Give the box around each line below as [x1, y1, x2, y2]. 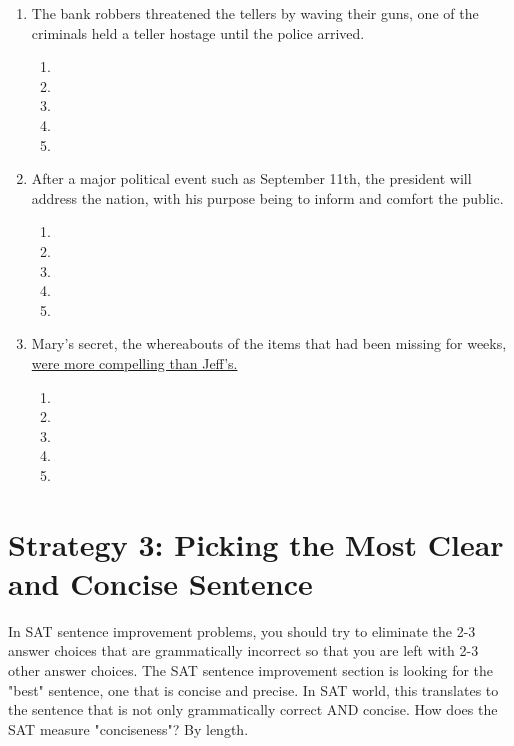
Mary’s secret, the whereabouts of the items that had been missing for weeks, [31, 333, 507, 354]
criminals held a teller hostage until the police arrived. [31, 22, 365, 43]
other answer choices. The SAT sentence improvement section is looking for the [8, 659, 494, 680]
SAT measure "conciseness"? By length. [8, 718, 249, 739]
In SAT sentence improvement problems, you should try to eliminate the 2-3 [8, 620, 476, 641]
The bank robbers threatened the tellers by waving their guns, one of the [31, 3, 479, 23]
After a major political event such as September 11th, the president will [31, 168, 472, 189]
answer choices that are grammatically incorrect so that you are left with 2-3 [8, 640, 479, 661]
